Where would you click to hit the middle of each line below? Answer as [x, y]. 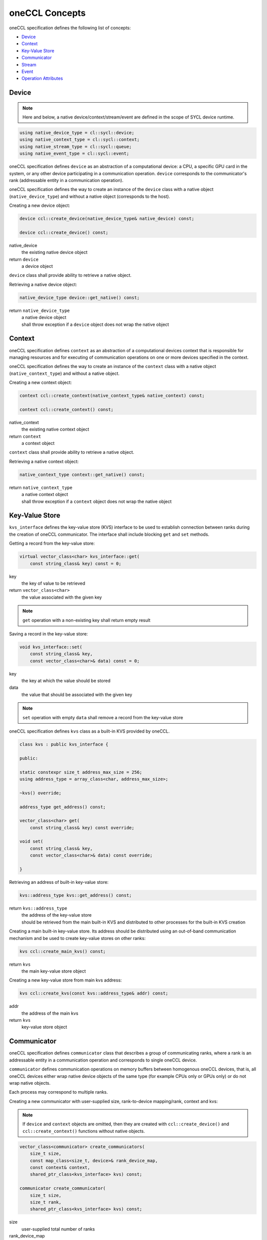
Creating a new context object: [41, 382]
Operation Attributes [42, 78]
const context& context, [60, 1168]
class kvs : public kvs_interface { [64, 744]
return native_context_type [41, 487]
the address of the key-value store [57, 915]
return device [24, 259]
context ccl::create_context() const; [67, 409]
